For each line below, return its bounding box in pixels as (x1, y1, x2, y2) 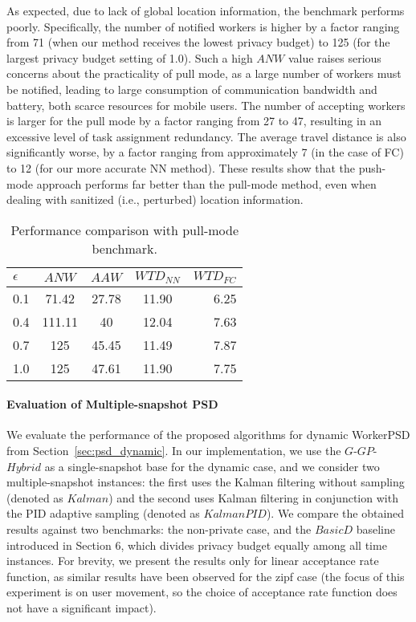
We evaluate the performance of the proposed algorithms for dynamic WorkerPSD (6, 426, 410, 443)
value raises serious (288, 49, 381, 66)
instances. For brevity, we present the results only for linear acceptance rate (6, 552, 379, 569)
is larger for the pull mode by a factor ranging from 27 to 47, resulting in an (6, 112, 382, 129)
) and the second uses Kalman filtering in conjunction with (108, 489, 398, 506)
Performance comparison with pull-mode (10, 220, 239, 239)
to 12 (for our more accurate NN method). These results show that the (6, 159, 356, 176)
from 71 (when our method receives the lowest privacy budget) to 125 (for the (6, 34, 390, 51)
